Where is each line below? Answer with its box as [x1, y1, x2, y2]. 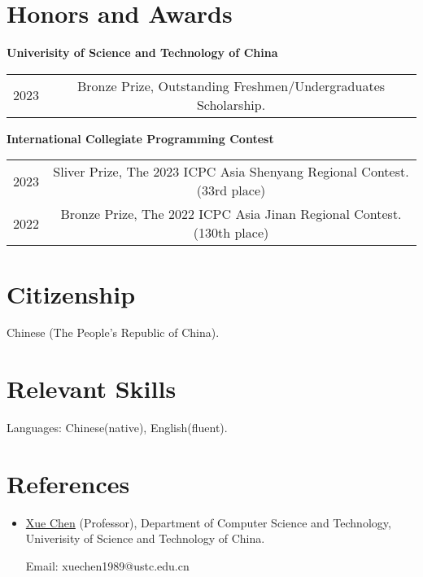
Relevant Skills [7, 372, 177, 405]
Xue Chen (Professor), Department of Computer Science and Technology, [25, 514, 391, 531]
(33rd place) [196, 181, 266, 200]
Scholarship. [196, 94, 266, 114]
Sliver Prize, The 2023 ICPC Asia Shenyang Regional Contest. [53, 162, 409, 181]
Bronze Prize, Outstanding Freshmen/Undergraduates [76, 76, 386, 95]
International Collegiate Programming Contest [7, 129, 274, 146]
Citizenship [7, 277, 136, 310]
